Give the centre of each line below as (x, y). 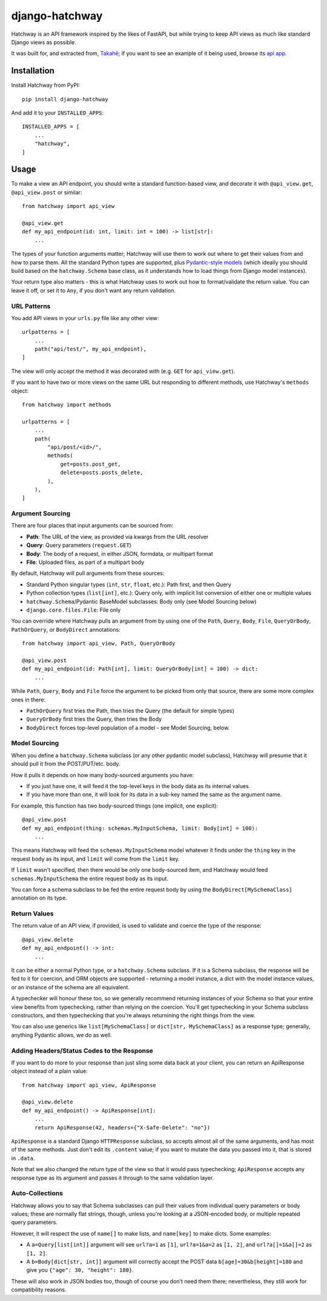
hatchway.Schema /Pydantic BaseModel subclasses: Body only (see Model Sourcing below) (141, 601)
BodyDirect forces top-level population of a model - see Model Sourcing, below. (128, 727)
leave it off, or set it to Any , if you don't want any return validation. (93, 290)
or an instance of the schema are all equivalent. (71, 987)
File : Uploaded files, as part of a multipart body (85, 562)
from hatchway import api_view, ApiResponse (89, 1085)
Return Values (32, 914)
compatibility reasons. (39, 1290)
